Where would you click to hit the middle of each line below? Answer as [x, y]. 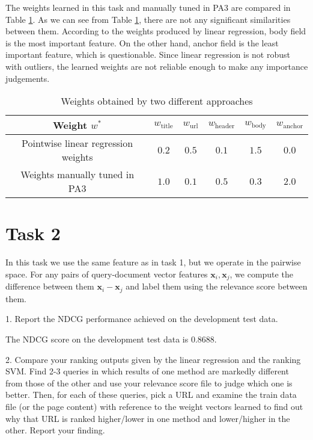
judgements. [28, 78]
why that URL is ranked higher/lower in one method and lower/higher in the [148, 418]
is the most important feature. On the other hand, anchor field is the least [142, 42]
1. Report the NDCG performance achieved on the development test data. [142, 319]
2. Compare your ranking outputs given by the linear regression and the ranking [153, 359]
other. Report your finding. [55, 430]
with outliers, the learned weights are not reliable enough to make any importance [157, 66]
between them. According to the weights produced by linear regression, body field [156, 31]
